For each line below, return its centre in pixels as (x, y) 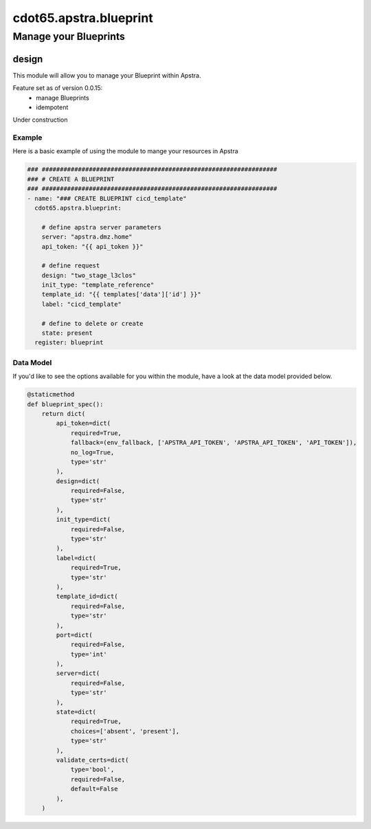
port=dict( (74, 635)
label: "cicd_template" (81, 304)
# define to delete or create (92, 323)
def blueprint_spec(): (65, 404)
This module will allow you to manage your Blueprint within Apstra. (107, 75)
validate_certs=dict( (92, 760)
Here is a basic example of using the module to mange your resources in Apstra (125, 151)
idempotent (52, 107)
